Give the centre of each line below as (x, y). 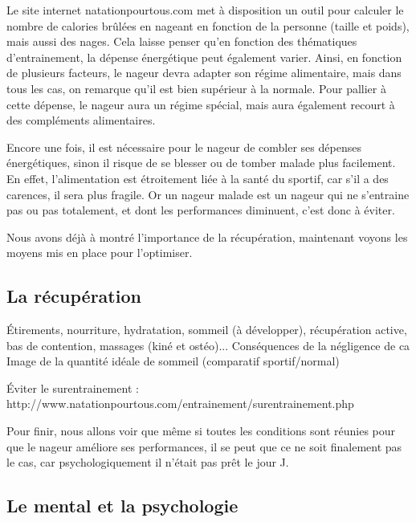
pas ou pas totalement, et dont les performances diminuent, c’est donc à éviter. (201, 210)
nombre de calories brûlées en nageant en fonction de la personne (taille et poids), (208, 25)
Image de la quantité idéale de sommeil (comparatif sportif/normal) (173, 361)
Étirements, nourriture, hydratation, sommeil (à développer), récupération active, (207, 330)
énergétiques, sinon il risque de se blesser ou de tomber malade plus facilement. (201, 163)
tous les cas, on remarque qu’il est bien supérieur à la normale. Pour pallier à (196, 88)
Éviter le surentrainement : (73, 387)
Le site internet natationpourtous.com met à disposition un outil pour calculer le (205, 10)
